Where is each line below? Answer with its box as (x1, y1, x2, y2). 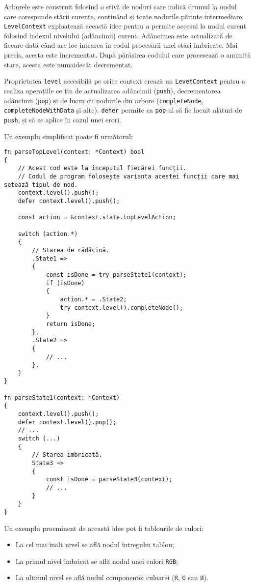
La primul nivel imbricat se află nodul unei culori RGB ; (15, 556, 178, 566)
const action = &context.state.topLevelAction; (18, 214, 176, 221)
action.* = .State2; (60, 295, 127, 303)
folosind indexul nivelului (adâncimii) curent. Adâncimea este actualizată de (4, 30, 232, 40)
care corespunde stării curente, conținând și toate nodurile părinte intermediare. (4, 11, 244, 21)
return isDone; (46, 320, 96, 327)
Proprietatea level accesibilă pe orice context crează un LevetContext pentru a (4, 76, 245, 86)
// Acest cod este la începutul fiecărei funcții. (18, 165, 187, 172)
